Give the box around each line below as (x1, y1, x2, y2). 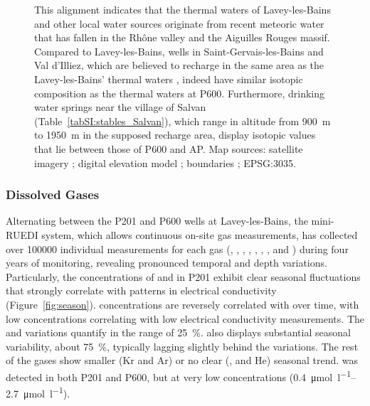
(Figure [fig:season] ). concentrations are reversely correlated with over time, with (6, 297, 359, 311)
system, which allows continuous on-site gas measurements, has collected (41, 227, 358, 242)
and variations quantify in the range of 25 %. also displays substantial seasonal (6, 325, 351, 340)
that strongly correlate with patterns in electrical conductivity (6, 283, 277, 298)
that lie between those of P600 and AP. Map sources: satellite (34, 141, 303, 156)
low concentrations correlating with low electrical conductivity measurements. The (6, 311, 364, 326)
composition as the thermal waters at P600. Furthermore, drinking (34, 85, 325, 100)
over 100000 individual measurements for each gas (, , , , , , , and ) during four (6, 241, 349, 256)
